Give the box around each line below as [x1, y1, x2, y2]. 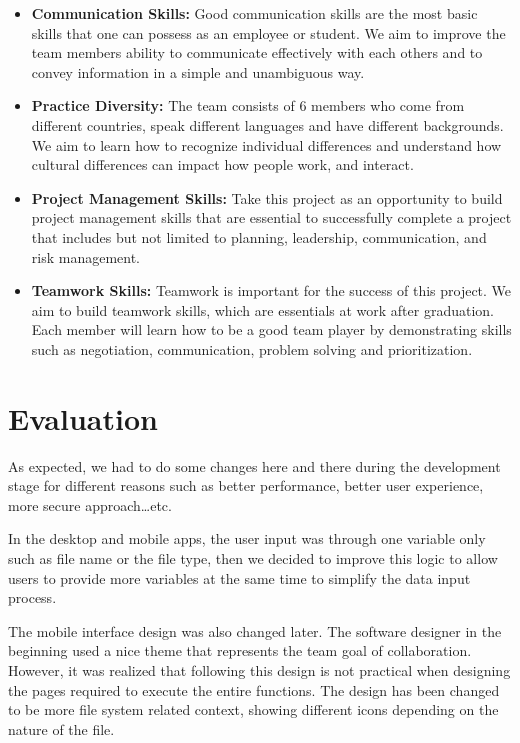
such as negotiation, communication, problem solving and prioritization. [31, 338, 473, 359]
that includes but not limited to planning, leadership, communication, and [31, 226, 487, 247]
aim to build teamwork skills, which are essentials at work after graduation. [31, 299, 494, 320]
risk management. [31, 246, 141, 267]
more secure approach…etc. [8, 494, 172, 515]
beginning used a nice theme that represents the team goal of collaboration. [8, 640, 472, 661]
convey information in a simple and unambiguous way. [31, 61, 365, 82]
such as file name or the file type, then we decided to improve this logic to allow [8, 548, 498, 568]
